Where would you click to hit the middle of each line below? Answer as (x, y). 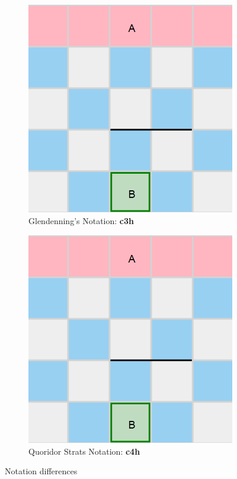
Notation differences (41, 471)
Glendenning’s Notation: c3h (81, 220)
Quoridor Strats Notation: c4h (84, 451)
